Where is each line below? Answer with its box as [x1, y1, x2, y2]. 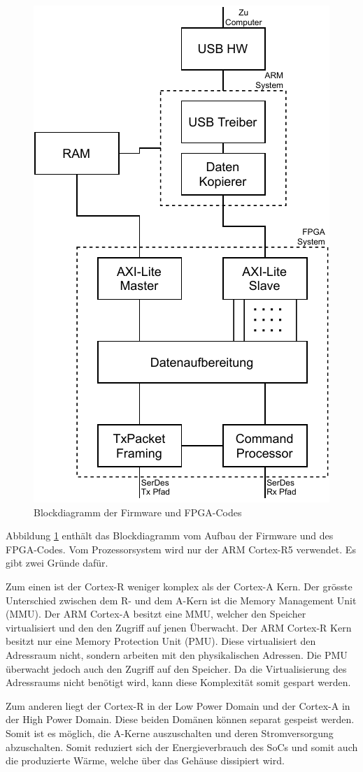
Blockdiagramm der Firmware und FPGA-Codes [34, 504, 242, 519]
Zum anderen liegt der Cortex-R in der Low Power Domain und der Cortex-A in [6, 698, 350, 713]
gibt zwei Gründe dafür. [6, 555, 108, 570]
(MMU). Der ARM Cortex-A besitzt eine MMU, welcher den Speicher [6, 606, 306, 621]
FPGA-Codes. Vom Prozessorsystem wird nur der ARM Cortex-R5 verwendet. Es [6, 541, 356, 556]
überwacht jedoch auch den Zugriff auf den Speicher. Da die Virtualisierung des [6, 661, 347, 676]
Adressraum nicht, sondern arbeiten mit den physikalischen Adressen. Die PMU [6, 647, 348, 662]
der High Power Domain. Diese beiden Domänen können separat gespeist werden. [6, 712, 355, 727]
